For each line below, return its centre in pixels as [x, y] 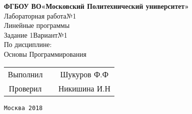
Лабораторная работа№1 [40, 15]
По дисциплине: [28, 44]
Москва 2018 [23, 108]
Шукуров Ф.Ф [84, 74]
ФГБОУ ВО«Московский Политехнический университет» [96, 6]
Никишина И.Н [84, 88]
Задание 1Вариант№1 [36, 34]
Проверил [25, 88]
